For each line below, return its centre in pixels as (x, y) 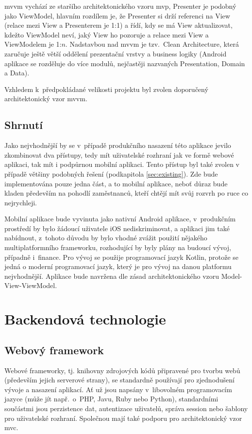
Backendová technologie (85, 319)
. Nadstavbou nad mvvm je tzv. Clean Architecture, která (152, 44)
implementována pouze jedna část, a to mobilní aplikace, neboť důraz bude (116, 183)
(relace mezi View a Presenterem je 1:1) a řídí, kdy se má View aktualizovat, (118, 25)
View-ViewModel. (31, 285)
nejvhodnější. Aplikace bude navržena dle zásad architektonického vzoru (112, 276)
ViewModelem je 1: (33, 44)
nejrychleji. (21, 202)
